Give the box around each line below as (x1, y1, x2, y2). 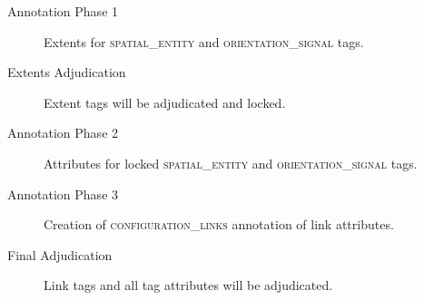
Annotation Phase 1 (7, 2, 119, 20)
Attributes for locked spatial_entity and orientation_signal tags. (44, 153, 418, 172)
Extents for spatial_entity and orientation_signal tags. (44, 32, 364, 51)
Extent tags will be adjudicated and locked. (44, 92, 286, 111)
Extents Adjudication (7, 63, 126, 82)
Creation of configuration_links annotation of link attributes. (44, 215, 394, 234)
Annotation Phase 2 (7, 123, 119, 142)
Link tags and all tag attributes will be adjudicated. (44, 276, 333, 295)
